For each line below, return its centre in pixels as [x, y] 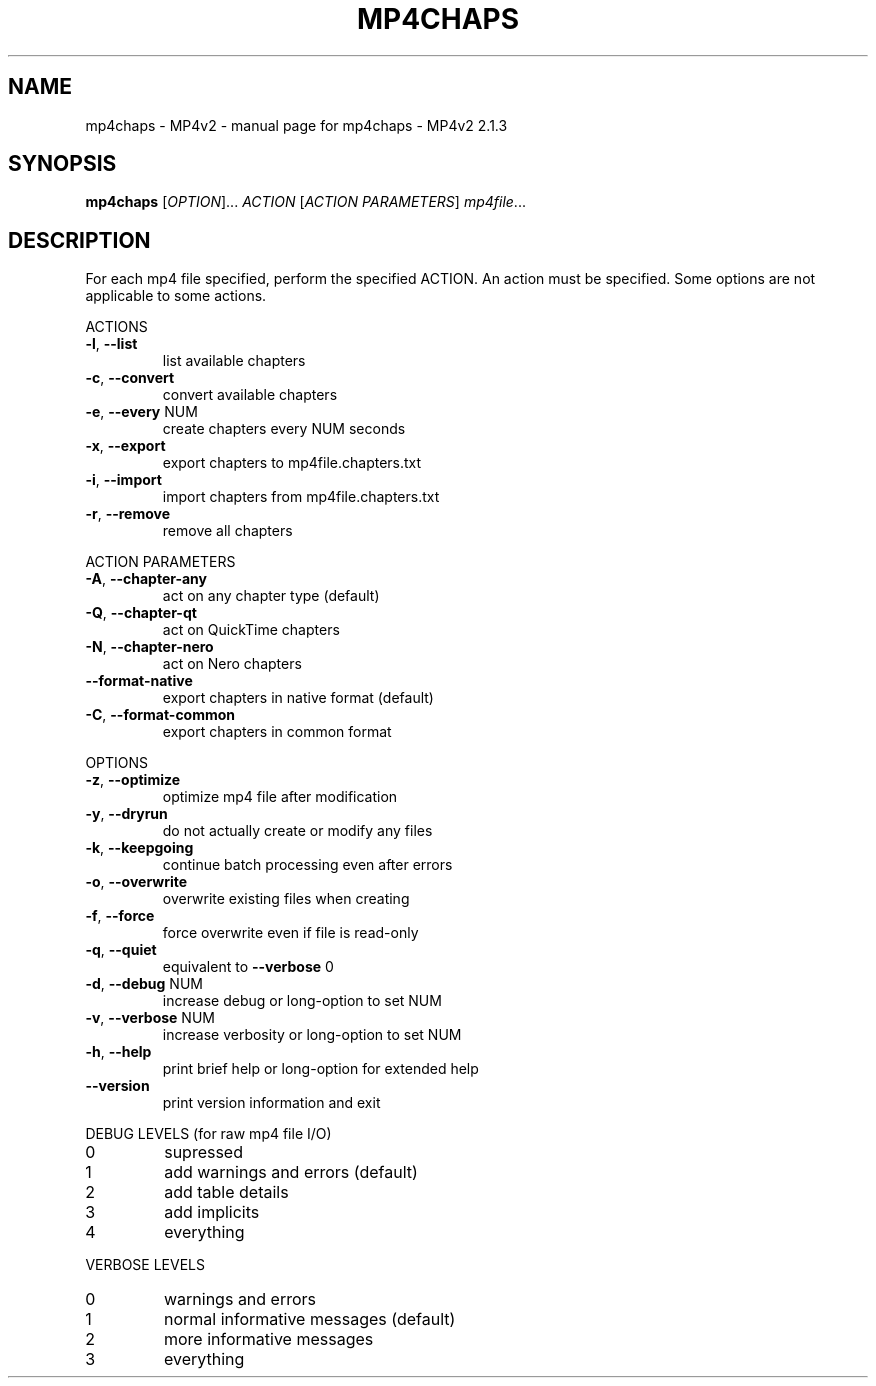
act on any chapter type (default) [271, 596]
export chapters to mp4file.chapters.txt [292, 463]
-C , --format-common [160, 715]
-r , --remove [128, 514]
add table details [226, 1192]
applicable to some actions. [176, 296]
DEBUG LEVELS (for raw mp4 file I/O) [208, 1134]
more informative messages [268, 1339]
